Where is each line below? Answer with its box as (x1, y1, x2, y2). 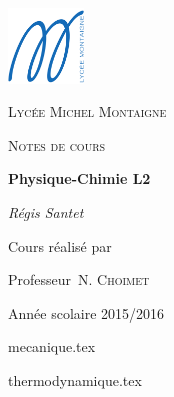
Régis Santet (8, 201, 84, 222)
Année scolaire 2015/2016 (8, 302, 165, 323)
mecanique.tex (8, 336, 96, 357)
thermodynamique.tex (8, 369, 142, 390)
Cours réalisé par (8, 235, 112, 256)
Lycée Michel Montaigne (8, 101, 167, 122)
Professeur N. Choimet (8, 269, 150, 290)
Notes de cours (8, 134, 106, 155)
